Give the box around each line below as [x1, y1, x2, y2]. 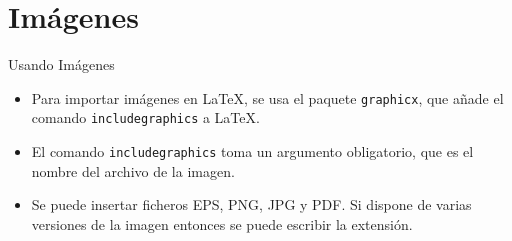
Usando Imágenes [8, 54, 115, 75]
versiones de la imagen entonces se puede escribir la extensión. [31, 213, 413, 234]
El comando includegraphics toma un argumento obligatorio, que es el [31, 141, 474, 162]
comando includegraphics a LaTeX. [31, 107, 260, 128]
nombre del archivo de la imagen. [31, 160, 235, 181]
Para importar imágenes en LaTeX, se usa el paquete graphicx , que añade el [31, 87, 504, 108]
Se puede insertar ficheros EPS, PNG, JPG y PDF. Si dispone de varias [31, 194, 472, 215]
